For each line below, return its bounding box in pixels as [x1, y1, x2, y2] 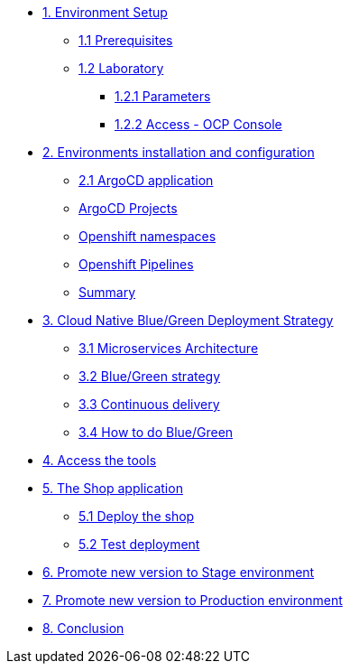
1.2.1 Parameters [115, 89, 211, 104]
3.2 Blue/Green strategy [78, 368, 221, 384]
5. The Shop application [42, 480, 183, 496]
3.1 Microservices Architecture [78, 340, 259, 356]
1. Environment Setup [42, 5, 168, 20]
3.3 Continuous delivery [78, 396, 220, 412]
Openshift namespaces [78, 228, 216, 244]
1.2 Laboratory [78, 61, 164, 76]
